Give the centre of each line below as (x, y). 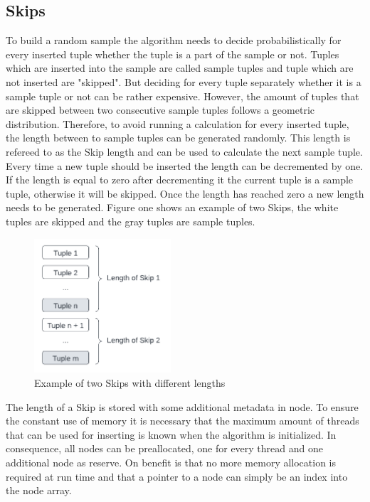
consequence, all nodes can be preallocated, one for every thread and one (164, 448)
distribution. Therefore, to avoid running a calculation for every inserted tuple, (178, 123)
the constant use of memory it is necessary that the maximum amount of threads (183, 421)
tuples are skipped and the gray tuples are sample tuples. (131, 221)
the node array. (39, 490)
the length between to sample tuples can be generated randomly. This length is (178, 138)
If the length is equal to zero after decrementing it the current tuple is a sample (180, 180)
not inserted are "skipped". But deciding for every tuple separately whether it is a (184, 81)
